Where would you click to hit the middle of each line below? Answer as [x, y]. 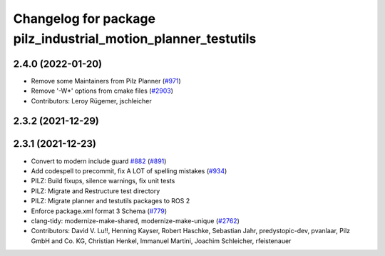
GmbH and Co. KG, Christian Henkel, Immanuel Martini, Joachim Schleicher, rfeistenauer [161, 241]
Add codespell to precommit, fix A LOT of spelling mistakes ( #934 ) [129, 170]
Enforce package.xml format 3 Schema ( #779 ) [99, 211]
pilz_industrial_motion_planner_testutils [135, 39]
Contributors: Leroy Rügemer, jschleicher [92, 101]
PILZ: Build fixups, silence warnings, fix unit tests [103, 181]
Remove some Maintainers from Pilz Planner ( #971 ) [106, 81]
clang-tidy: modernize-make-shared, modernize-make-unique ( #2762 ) [135, 220]
